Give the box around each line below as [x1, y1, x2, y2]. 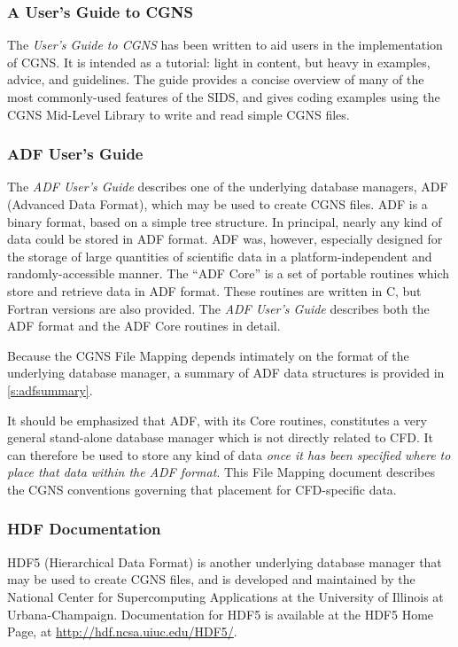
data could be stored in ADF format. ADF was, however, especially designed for [7, 230, 443, 248]
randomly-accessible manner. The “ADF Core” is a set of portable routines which [7, 264, 450, 283]
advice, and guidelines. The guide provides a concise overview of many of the [7, 70, 424, 89]
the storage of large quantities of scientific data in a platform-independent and [7, 246, 432, 265]
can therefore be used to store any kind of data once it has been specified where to [7, 445, 451, 464]
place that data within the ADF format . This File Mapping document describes [7, 463, 436, 481]
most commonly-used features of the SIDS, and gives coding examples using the [7, 88, 440, 105]
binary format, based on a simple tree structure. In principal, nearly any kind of [7, 212, 442, 230]
